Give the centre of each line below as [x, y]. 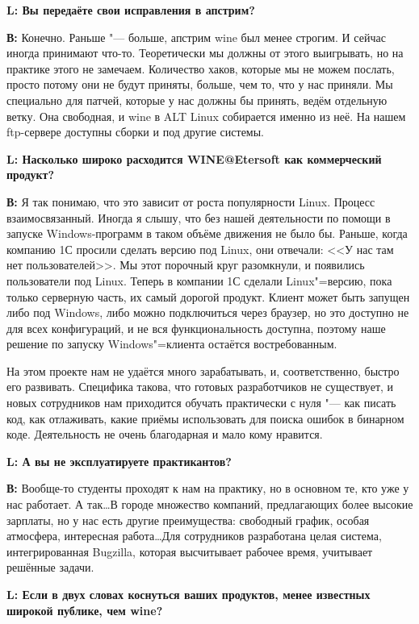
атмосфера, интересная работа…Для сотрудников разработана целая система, [194, 536]
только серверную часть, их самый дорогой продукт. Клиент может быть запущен [208, 296]
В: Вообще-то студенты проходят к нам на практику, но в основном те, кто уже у [208, 488]
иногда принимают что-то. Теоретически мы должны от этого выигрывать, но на [205, 53]
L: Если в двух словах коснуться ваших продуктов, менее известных [189, 594]
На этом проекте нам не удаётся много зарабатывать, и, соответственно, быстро [203, 370]
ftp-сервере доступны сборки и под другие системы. [136, 132]
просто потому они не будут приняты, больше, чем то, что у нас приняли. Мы [200, 84]
